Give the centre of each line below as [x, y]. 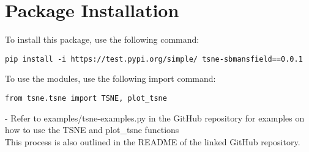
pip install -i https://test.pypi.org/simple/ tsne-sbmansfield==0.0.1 [154, 59]
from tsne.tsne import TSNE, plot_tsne [86, 98]
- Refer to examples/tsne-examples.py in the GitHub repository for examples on [155, 118]
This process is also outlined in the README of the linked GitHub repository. [153, 141]
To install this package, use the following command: [102, 39]
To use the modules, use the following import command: [110, 78]
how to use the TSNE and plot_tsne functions [92, 130]
